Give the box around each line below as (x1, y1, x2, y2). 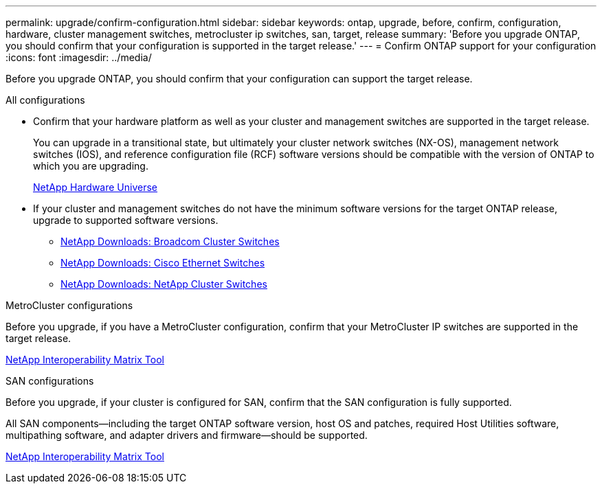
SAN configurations (5, 375, 94, 387)
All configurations (5, 94, 85, 106)
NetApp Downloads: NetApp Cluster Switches (60, 278, 267, 290)
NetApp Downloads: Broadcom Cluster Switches (60, 236, 280, 247)
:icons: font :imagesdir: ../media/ (5, 52, 152, 63)
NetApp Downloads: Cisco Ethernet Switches (60, 257, 265, 269)
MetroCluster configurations (5, 299, 133, 311)
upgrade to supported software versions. (33, 214, 219, 226)
